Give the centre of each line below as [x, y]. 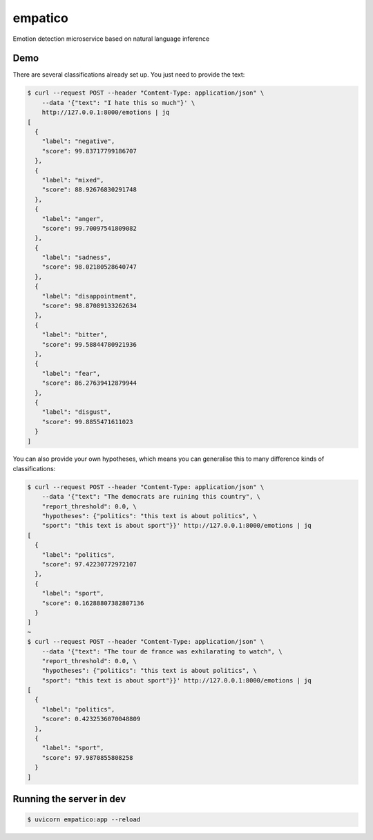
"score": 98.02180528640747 [89, 267]
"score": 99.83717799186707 [89, 151]
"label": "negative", [78, 141]
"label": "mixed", [73, 180]
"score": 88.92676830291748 [89, 190]
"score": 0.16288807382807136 [93, 603]
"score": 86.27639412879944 [89, 383]
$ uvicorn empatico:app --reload [84, 820]
